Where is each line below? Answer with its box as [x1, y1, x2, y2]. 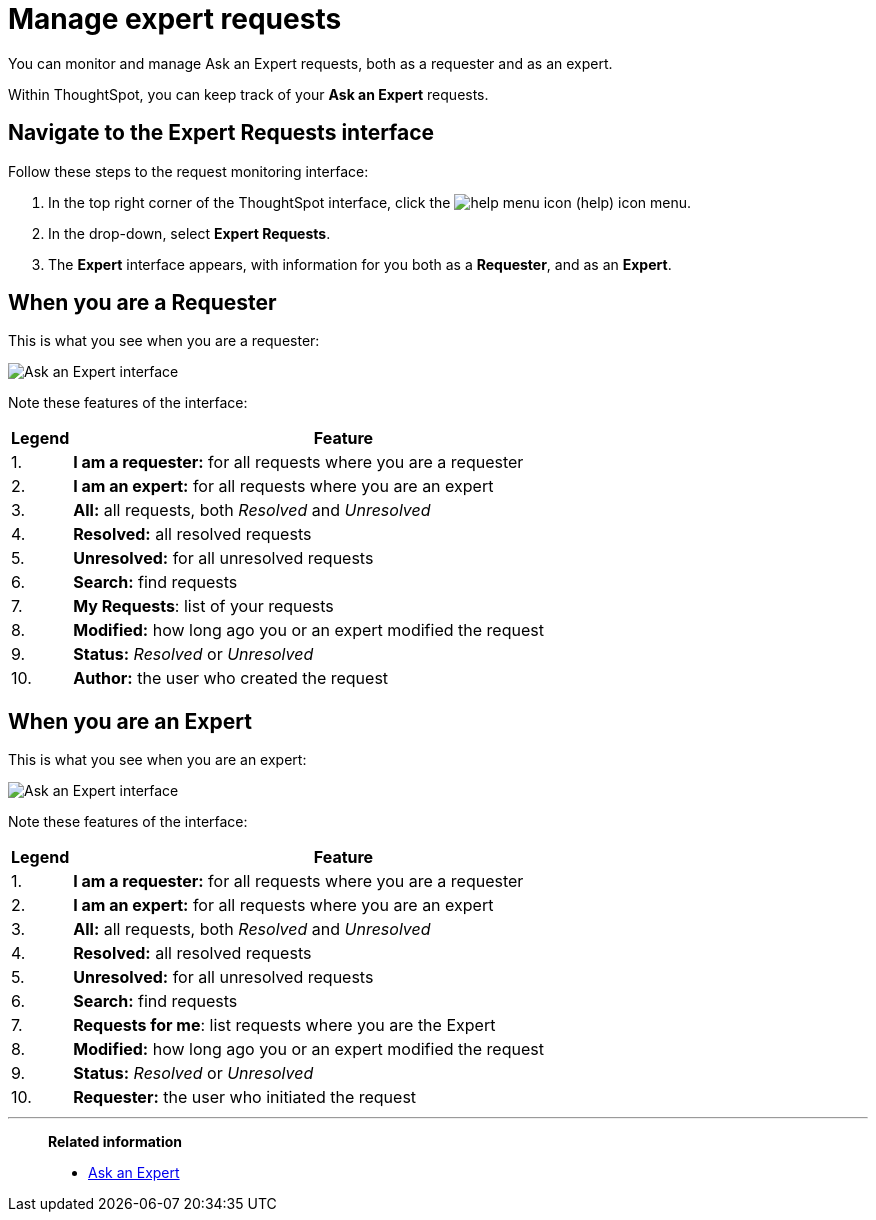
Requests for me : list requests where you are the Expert [73, 1015, 496, 1036]
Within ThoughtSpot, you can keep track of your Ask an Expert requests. [8, 85, 489, 103]
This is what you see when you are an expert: [8, 751, 307, 769]
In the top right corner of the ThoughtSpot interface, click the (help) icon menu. [48, 193, 692, 211]
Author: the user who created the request [73, 668, 389, 689]
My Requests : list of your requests [73, 596, 334, 617]
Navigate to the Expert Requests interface [8, 120, 435, 146]
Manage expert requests [8, 2, 342, 36]
